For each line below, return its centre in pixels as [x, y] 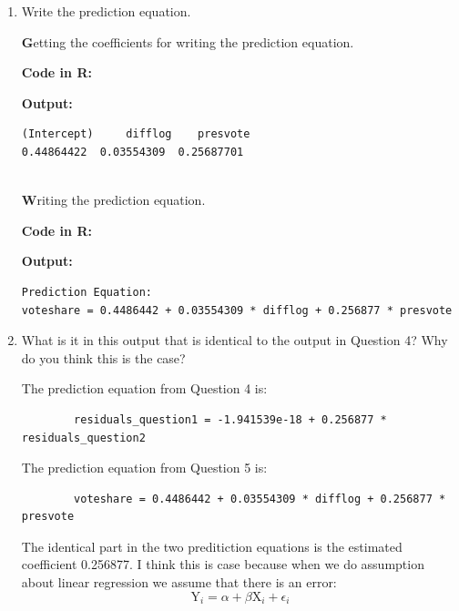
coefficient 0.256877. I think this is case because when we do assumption [223, 564]
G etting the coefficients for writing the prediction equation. [188, 41]
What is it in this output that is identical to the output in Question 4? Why [235, 340]
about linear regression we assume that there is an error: [179, 582]
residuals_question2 [83, 438]
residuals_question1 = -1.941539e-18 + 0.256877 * [230, 419]
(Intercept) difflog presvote [136, 134]
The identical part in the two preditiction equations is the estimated [212, 546]
